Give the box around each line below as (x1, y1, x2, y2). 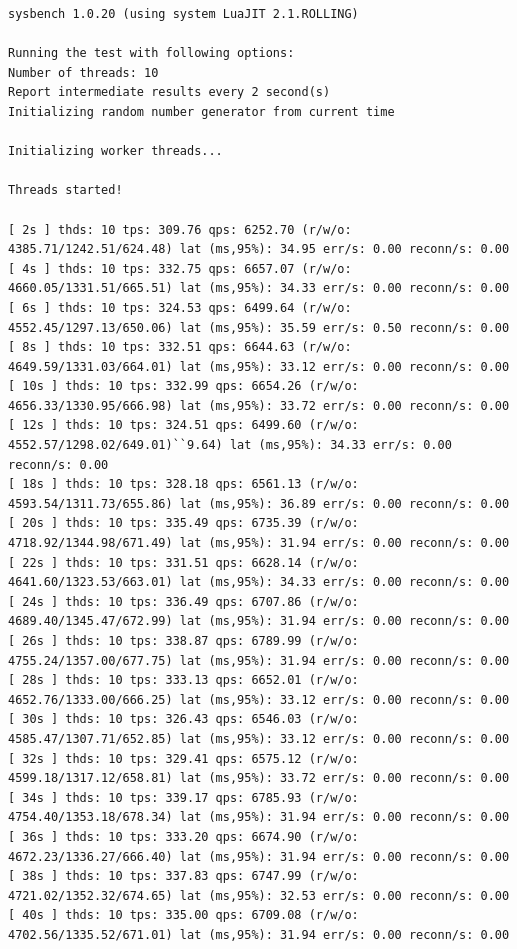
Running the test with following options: (8, 46, 295, 61)
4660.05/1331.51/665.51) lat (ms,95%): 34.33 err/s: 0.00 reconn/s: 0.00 (8, 281, 510, 296)
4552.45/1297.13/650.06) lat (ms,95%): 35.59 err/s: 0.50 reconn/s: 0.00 (8, 320, 510, 335)
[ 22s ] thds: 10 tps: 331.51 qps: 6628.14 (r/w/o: (8, 555, 359, 570)
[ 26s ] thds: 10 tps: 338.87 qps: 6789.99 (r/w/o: (8, 634, 359, 648)
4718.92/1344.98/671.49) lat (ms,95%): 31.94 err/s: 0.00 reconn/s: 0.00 (8, 536, 510, 551)
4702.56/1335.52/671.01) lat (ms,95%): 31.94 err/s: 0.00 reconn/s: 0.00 (8, 927, 510, 942)
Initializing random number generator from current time (8, 104, 395, 119)
